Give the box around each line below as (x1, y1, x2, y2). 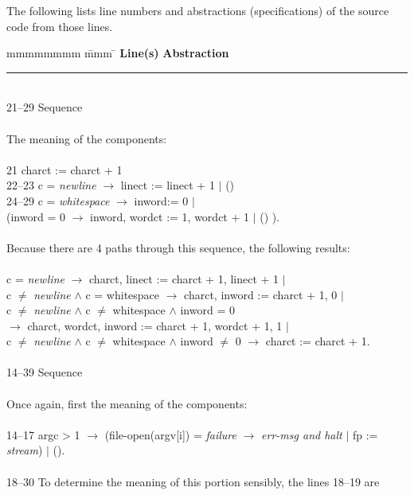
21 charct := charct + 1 (6, 161, 123, 177)
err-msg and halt (261, 426, 342, 442)
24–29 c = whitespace (6, 192, 110, 209)
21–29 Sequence (6, 99, 83, 115)
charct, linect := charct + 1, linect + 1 (89, 270, 279, 286)
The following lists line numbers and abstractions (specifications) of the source (6, 2, 389, 18)
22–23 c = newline (6, 177, 96, 193)
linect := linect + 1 (120, 177, 215, 193)
